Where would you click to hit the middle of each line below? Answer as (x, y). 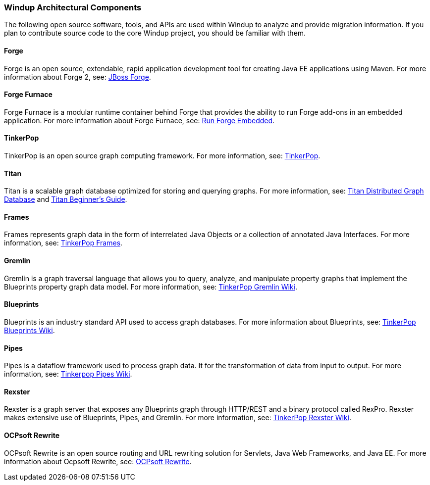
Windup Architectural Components (73, 7)
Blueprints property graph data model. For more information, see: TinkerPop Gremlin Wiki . (151, 287)
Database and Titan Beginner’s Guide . (66, 199)
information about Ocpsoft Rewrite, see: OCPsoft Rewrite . (98, 461)
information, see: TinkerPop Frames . (63, 243)
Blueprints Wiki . (29, 330)
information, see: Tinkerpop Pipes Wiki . (68, 374)
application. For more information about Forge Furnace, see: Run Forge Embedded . (139, 120)
